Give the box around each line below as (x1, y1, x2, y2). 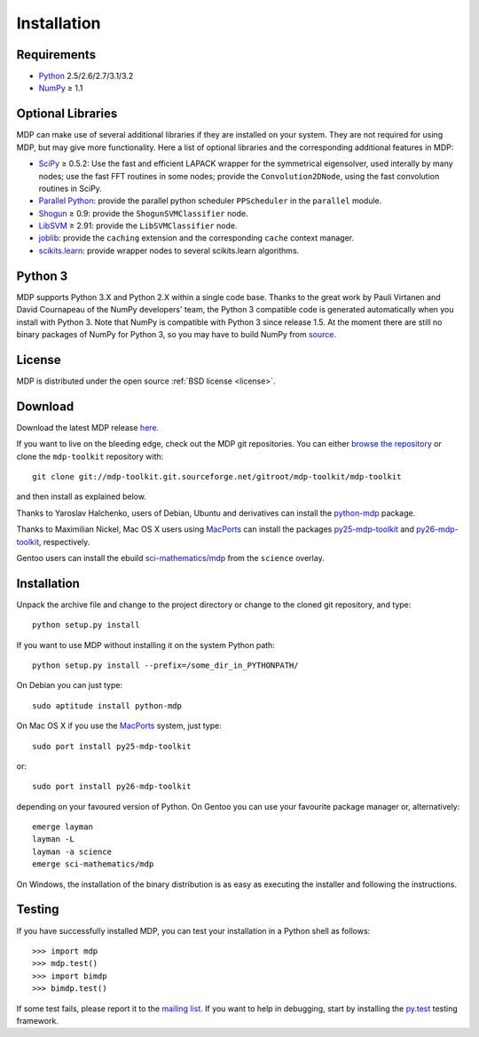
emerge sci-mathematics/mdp (32, 859, 154, 869)
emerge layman (32, 822, 93, 832)
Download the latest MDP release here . (16, 422, 160, 432)
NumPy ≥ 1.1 (38, 83, 83, 93)
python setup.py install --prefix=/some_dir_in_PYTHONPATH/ (32, 660, 299, 670)
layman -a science (32, 846, 113, 857)
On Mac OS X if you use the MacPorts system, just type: (16, 720, 222, 732)
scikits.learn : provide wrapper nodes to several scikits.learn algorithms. (38, 245, 300, 256)
